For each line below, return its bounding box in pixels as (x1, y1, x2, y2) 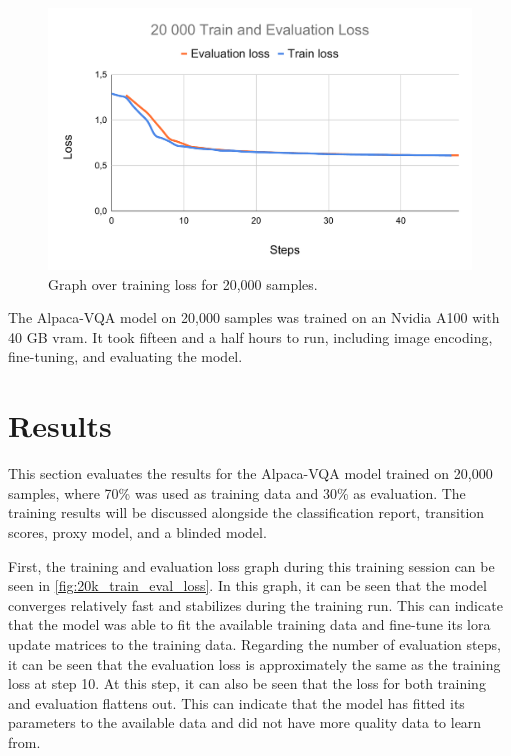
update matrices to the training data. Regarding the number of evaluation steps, (8, 633, 501, 654)
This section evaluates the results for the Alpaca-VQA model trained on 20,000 (8, 463, 493, 484)
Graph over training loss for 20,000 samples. (48, 273, 318, 294)
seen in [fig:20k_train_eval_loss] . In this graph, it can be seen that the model (8, 575, 487, 596)
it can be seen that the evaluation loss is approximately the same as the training (8, 653, 501, 674)
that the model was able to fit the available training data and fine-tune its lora (8, 614, 491, 635)
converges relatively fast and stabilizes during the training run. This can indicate (8, 594, 503, 615)
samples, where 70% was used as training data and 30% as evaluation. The (8, 482, 466, 503)
